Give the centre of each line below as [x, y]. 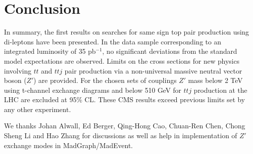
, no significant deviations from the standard [170, 51]
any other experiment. [38, 109]
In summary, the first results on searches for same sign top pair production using [126, 32]
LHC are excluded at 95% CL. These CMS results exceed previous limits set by [125, 99]
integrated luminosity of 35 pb [50, 51]
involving [18, 70]
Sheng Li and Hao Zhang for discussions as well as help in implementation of [121, 135]
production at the [221, 90]
